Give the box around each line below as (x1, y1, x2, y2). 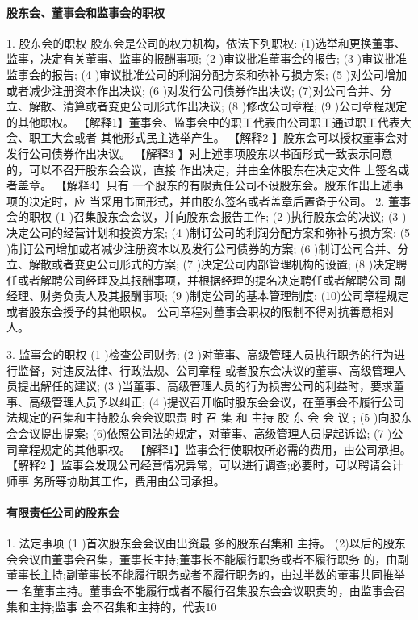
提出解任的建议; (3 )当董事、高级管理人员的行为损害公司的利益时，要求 (17, 377, 394, 394)
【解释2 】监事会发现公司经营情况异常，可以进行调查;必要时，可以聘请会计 (6, 456, 403, 473)
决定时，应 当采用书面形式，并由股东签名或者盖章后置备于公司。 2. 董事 (28, 192, 411, 209)
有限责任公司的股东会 (6, 504, 119, 521)
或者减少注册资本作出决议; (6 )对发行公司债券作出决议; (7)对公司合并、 (6, 81, 381, 98)
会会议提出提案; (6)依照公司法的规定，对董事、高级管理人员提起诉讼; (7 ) (6, 425, 392, 442)
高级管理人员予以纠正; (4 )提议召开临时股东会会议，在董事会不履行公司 (28, 393, 405, 410)
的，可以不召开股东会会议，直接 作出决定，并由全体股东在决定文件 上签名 (6, 160, 399, 177)
